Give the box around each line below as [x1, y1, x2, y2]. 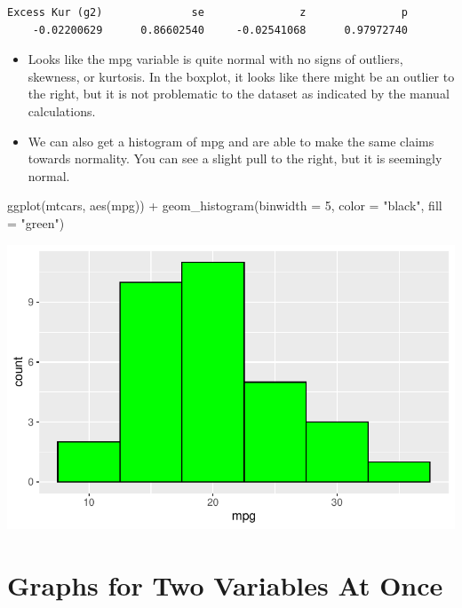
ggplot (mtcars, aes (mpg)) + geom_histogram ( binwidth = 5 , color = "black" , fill [7, 196, 442, 215]
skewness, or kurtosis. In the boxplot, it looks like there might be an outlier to [28, 67, 455, 85]
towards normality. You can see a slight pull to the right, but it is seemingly [28, 149, 442, 168]
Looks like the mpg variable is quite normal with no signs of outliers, [28, 50, 403, 68]
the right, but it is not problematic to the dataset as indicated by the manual [28, 84, 450, 103]
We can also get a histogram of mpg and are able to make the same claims [28, 131, 434, 150]
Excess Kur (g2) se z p [7, 6, 409, 19]
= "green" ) [7, 213, 65, 232]
